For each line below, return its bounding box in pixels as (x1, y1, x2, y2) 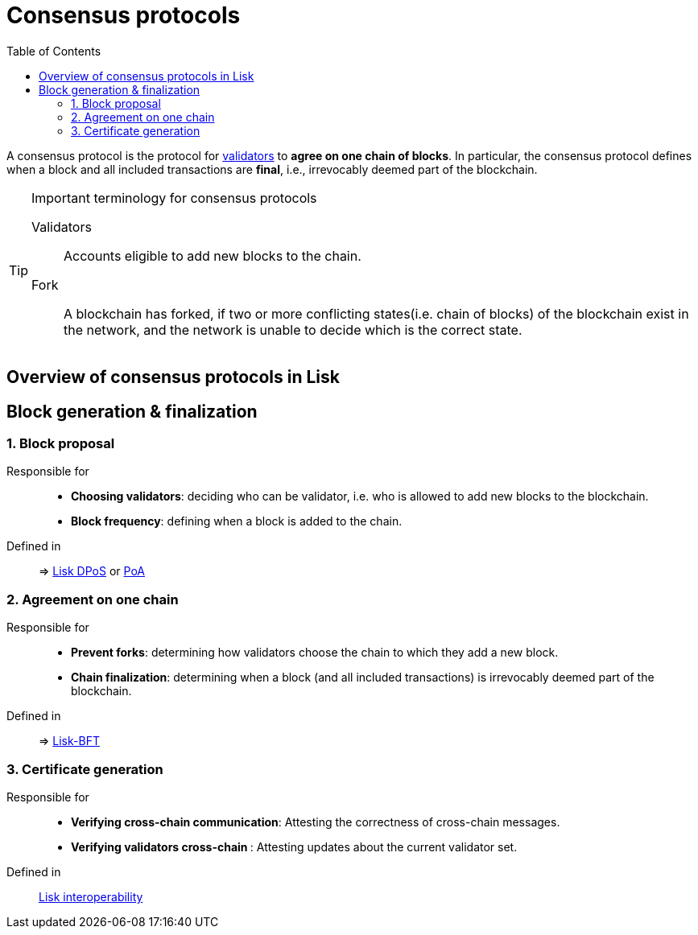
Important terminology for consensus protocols (31, 189, 317, 206)
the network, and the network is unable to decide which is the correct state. (64, 321, 522, 338)
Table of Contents (6, 43, 101, 58)
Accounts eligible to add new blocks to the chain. (64, 247, 361, 264)
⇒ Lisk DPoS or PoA (39, 564, 145, 579)
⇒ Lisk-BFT (39, 734, 100, 748)
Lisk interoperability (39, 889, 143, 904)
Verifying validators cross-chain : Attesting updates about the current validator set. (71, 839, 518, 854)
